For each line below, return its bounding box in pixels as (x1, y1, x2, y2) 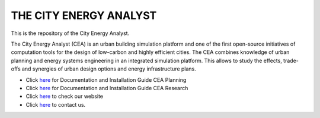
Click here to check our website (25, 93, 104, 100)
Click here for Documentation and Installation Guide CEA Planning (25, 76, 187, 83)
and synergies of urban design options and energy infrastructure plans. (21, 65, 197, 72)
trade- (283, 57, 299, 64)
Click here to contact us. (25, 101, 86, 108)
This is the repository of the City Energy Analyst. (11, 30, 130, 37)
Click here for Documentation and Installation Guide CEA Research (25, 84, 188, 91)
